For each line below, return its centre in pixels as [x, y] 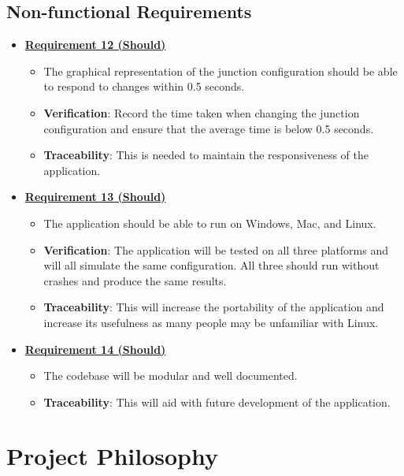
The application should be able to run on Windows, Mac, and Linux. [210, 223]
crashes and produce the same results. [135, 280]
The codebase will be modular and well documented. [170, 376]
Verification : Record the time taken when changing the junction [202, 112]
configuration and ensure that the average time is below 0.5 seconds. [209, 128]
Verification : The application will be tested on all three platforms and [216, 249]
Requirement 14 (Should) [95, 349]
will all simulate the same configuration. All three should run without [211, 265]
